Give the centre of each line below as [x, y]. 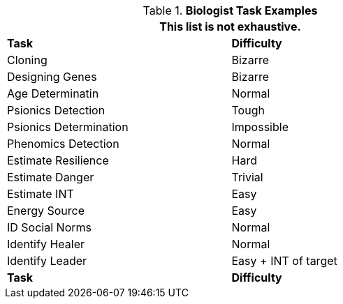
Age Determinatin [53, 93]
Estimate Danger [51, 177]
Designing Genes [52, 77]
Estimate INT [41, 194]
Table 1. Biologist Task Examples [230, 10]
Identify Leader [47, 261]
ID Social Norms [49, 227]
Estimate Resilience [58, 160]
